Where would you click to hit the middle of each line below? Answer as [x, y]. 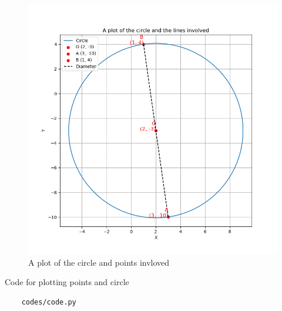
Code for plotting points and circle [67, 282]
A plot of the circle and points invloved [99, 262]
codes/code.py [49, 302]
